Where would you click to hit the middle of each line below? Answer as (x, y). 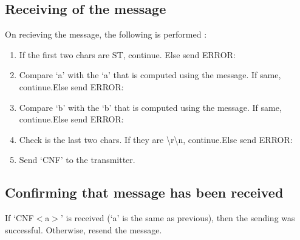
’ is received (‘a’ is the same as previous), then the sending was (178, 218)
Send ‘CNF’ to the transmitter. (77, 160)
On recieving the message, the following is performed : (106, 34)
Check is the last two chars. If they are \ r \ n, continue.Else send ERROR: (156, 139)
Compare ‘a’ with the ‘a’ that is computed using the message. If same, (150, 75)
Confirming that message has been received (144, 192)
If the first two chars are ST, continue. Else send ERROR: (127, 54)
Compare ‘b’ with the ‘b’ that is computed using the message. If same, (150, 107)
